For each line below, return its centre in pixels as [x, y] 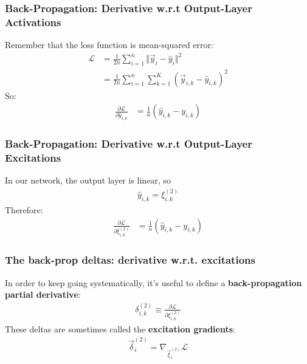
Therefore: [24, 210]
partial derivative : [43, 294]
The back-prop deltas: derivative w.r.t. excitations [130, 260]
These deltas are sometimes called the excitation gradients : [120, 328]
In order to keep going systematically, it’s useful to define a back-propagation [153, 282]
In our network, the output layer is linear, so [88, 180]
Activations [33, 22]
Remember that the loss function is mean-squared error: [109, 45]
